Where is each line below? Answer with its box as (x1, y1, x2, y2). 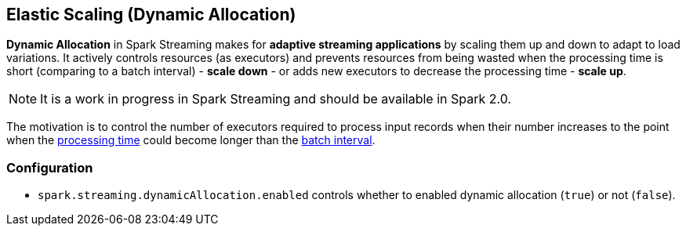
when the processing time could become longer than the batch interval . (6, 133, 376, 147)
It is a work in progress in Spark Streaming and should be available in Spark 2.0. (40, 91, 512, 107)
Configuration (6, 159, 93, 176)
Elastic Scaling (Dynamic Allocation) (6, 5, 296, 24)
